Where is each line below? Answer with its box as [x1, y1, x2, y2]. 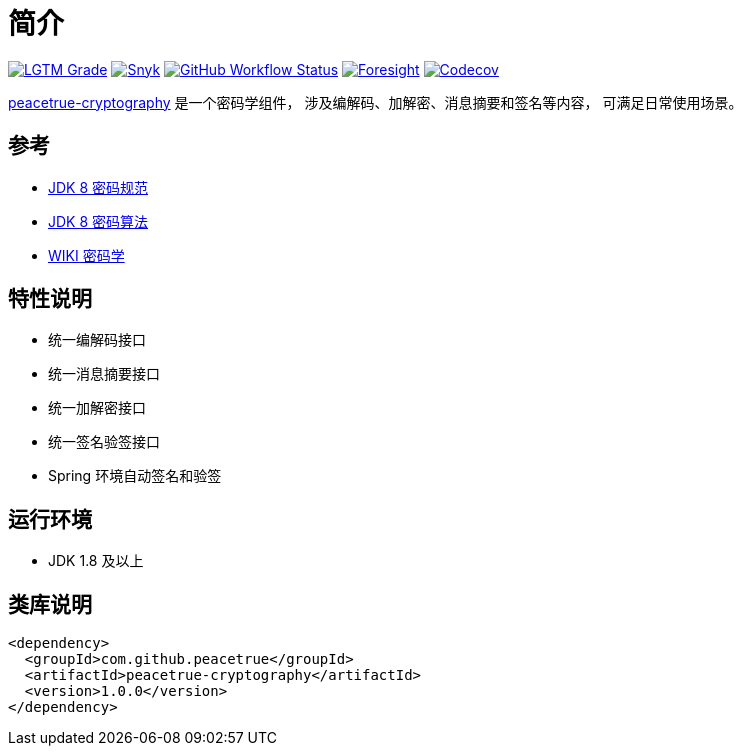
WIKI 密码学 [48, 246, 125, 264]
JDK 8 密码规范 [48, 178, 149, 196]
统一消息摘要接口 [48, 365, 160, 383]
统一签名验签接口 [48, 433, 160, 451]
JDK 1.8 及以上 [48, 552, 144, 570]
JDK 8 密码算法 [48, 212, 149, 230]
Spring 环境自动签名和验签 [48, 467, 222, 485]
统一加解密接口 [48, 399, 146, 417]
